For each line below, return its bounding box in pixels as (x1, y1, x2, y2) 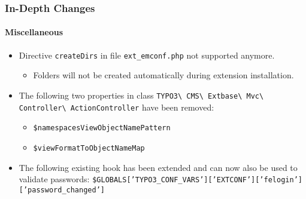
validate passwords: (19, 173, 90, 185)
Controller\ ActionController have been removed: (19, 100, 214, 113)
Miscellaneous (5, 26, 63, 38)
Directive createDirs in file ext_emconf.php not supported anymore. (19, 48, 275, 61)
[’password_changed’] (19, 185, 105, 194)
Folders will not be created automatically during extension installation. (33, 69, 294, 81)
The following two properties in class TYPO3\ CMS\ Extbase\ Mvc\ (19, 88, 264, 101)
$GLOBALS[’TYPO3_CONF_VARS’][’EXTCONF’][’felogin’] (92, 176, 302, 185)
